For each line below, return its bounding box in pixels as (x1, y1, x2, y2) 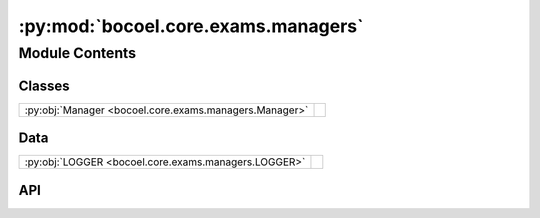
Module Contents (18, 44, 137, 62)
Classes (18, 77, 70, 94)
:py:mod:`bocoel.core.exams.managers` (18, 15, 364, 37)
